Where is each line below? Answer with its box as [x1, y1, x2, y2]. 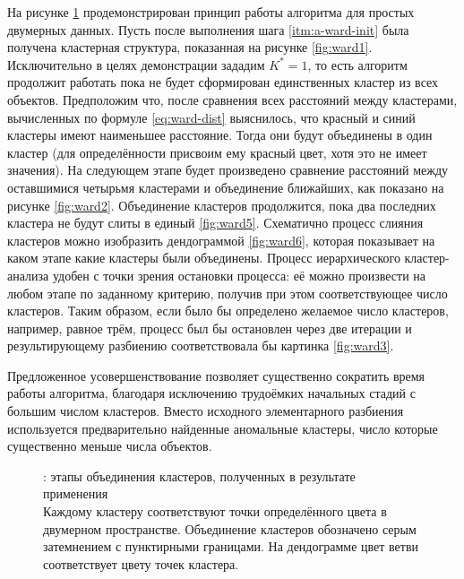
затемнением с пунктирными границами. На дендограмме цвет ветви [43, 537, 419, 556]
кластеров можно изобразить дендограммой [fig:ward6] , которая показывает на [7, 230, 435, 249]
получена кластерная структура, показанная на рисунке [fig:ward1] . [7, 38, 373, 56]
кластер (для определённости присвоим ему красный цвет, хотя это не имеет [7, 143, 427, 161]
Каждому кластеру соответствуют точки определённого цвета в [43, 502, 387, 521]
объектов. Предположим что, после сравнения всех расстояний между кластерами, [7, 90, 458, 108]
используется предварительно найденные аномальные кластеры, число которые [7, 419, 438, 437]
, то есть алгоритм [307, 55, 408, 73]
